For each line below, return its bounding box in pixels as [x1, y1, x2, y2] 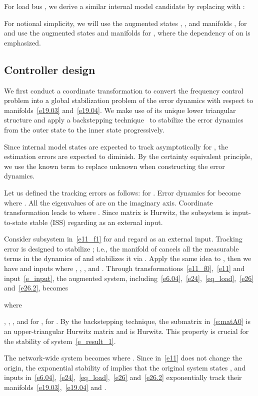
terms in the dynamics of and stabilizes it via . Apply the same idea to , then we [4, 253, 251, 263]
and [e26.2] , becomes [4, 282, 68, 293]
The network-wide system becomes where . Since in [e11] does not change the [4, 352, 242, 363]
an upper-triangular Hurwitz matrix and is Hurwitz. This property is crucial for [4, 326, 249, 336]
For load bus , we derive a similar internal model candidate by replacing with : [4, 1, 245, 11]
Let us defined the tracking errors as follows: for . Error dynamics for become [4, 187, 241, 197]
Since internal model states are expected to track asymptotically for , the [4, 141, 228, 151]
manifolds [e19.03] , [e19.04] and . [4, 382, 106, 392]
